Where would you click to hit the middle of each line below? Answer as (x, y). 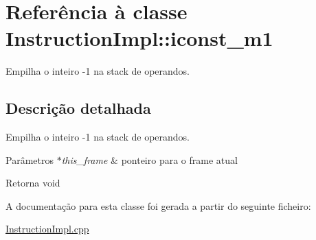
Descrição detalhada (78, 108)
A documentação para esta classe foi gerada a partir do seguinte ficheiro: (158, 205)
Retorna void (33, 183)
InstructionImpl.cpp (47, 229)
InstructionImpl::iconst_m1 (139, 38)
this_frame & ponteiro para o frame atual (149, 159)
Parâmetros (30, 159)
